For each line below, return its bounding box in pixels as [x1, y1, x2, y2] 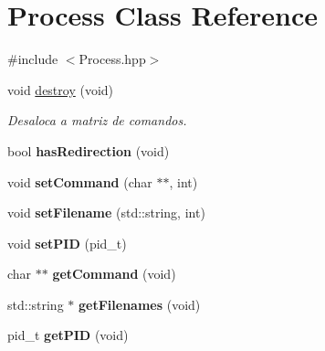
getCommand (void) [52, 264, 176, 283]
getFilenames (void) [79, 294, 201, 314]
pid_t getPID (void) [7, 325, 129, 345]
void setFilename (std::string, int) [7, 203, 205, 222]
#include [7, 49, 58, 69]
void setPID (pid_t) [7, 233, 127, 252]
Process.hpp [79, 49, 146, 69]
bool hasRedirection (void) [7, 141, 170, 160]
